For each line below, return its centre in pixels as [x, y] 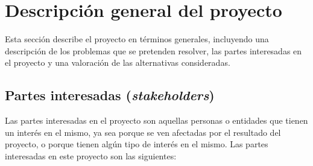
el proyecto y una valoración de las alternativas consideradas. [118, 62]
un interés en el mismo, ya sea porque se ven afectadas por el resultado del [143, 132]
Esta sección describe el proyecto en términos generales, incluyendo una [137, 39]
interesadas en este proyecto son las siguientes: [91, 155]
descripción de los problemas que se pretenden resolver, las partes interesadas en [153, 50]
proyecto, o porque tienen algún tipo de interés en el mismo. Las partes [137, 144]
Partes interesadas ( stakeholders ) [110, 95]
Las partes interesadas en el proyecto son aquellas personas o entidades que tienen [156, 120]
